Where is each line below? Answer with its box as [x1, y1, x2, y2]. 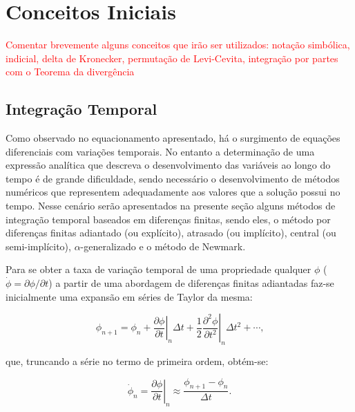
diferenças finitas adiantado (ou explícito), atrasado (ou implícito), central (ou [6, 225, 336, 240]
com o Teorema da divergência [6, 64, 135, 79]
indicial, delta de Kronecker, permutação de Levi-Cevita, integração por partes [6, 50, 338, 65]
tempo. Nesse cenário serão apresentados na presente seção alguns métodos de [6, 198, 336, 213]
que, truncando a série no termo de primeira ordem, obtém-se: [6, 354, 269, 368]
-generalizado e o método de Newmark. [80, 238, 246, 253]
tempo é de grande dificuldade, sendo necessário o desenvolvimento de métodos [6, 171, 340, 185]
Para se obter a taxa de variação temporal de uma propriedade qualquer [6, 262, 311, 277]
